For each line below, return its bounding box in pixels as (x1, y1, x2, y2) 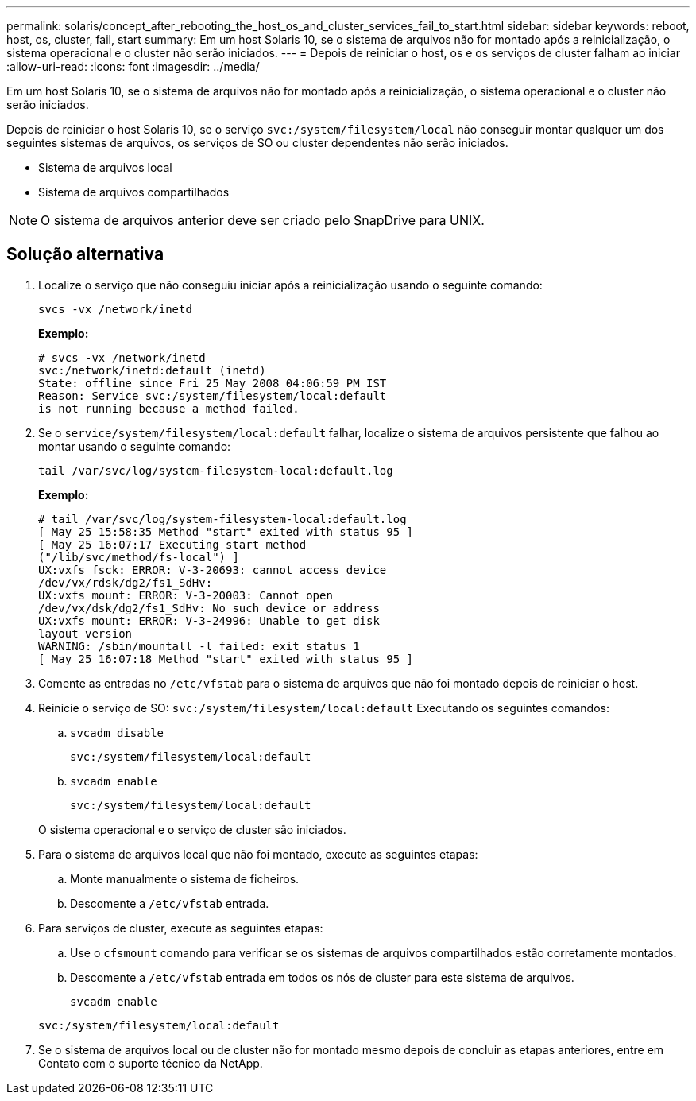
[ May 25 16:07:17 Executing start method (38, 537, 307, 551)
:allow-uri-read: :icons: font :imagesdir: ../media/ (6, 60, 260, 73)
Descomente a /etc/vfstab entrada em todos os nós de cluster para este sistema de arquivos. (70, 970, 574, 984)
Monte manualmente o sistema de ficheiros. (70, 871, 300, 886)
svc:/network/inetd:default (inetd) (38, 363, 266, 377)
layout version (38, 626, 133, 640)
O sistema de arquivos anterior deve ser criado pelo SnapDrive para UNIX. (41, 212, 485, 228)
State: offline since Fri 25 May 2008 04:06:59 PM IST (38, 376, 387, 390)
